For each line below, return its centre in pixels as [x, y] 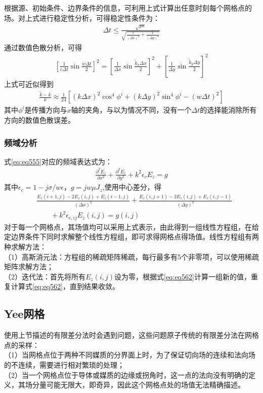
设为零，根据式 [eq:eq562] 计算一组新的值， [183, 276]
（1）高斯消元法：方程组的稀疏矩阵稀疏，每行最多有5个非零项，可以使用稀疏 [131, 256]
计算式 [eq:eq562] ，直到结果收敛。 [65, 286]
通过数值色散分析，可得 [43, 47]
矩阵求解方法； [29, 266]
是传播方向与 [46, 110]
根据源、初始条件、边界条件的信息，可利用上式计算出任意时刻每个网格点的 [128, 8]
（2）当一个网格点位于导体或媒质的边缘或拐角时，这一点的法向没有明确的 [126, 374]
